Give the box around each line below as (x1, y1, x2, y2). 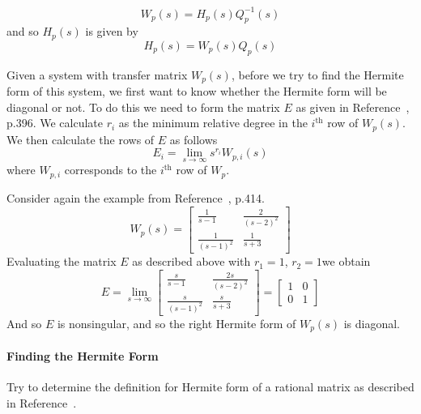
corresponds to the (64, 161, 157, 178)
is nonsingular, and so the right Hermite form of (57, 314, 296, 331)
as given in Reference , (296, 98, 410, 115)
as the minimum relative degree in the (118, 114, 308, 131)
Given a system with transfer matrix (6, 66, 188, 83)
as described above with (132, 253, 251, 270)
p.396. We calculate (6, 114, 103, 131)
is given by (85, 23, 138, 40)
